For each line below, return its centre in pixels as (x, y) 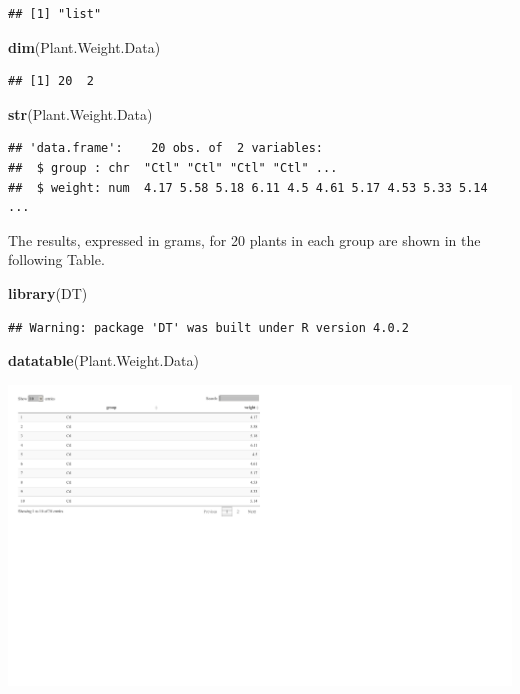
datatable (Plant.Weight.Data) (103, 360)
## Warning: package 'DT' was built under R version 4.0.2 (208, 327)
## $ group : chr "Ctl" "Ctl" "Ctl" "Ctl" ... (173, 167)
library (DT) (48, 292)
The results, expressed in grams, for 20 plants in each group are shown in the (244, 239)
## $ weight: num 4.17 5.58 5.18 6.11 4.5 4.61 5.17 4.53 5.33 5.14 (248, 187)
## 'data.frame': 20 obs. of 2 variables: (165, 148)
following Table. (56, 259)
